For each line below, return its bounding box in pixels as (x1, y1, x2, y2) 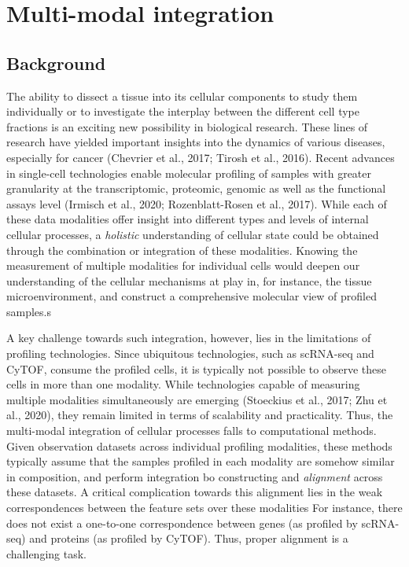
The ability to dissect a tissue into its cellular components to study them (6, 87, 358, 104)
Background (6, 50, 106, 75)
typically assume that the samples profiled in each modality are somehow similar (6, 453, 395, 469)
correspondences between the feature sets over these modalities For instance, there (6, 499, 403, 516)
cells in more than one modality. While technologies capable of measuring (6, 376, 360, 392)
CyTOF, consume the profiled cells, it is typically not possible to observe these (6, 360, 386, 377)
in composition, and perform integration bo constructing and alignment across (6, 468, 383, 484)
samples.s (6, 303, 51, 319)
